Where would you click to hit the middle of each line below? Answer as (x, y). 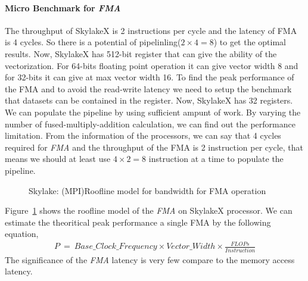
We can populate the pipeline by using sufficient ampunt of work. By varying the (153, 112)
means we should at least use (58, 159)
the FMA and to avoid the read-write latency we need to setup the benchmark (148, 88)
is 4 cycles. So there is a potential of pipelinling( (93, 42)
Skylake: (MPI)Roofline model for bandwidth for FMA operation (147, 190)
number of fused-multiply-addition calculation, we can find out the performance (150, 124)
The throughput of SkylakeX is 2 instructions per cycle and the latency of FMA (151, 30)
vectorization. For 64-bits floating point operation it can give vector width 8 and (152, 65)
